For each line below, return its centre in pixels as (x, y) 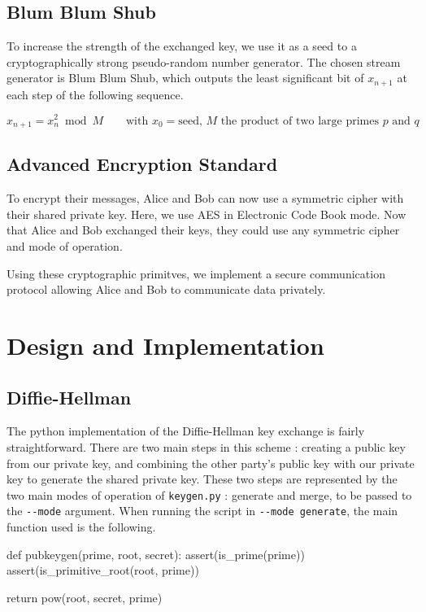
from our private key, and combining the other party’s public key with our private (211, 463)
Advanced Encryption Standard (142, 164)
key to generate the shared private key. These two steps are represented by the (202, 479)
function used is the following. (81, 527)
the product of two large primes (300, 121)
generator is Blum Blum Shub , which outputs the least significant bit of (185, 78)
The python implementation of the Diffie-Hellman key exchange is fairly (186, 431)
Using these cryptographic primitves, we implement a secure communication (196, 273)
